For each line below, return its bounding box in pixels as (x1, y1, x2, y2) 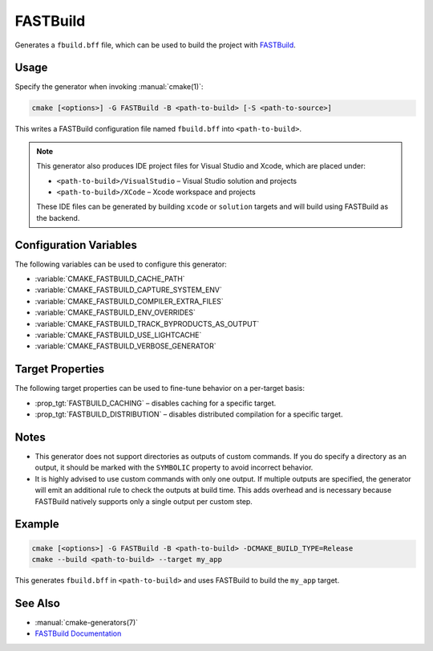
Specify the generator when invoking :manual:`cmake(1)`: (14, 82, 204, 92)
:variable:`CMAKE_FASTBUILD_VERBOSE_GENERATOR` (34, 341, 216, 351)
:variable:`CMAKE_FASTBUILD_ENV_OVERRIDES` (34, 307, 196, 317)
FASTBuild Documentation (34, 629, 122, 638)
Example (14, 518, 59, 531)
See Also (14, 596, 60, 610)
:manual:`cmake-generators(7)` (34, 617, 139, 627)
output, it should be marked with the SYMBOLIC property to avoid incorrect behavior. (34, 462, 314, 473)
